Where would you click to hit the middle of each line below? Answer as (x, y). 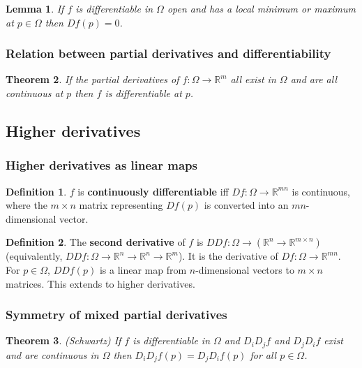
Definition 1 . (36, 191)
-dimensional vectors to (245, 269)
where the (27, 205)
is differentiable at (143, 93)
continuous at (35, 93)
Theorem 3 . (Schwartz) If (63, 340)
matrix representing (121, 205)
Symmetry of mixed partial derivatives (116, 315)
